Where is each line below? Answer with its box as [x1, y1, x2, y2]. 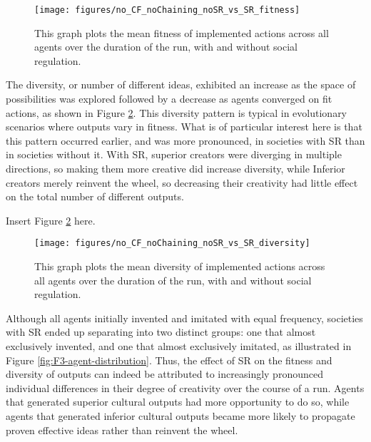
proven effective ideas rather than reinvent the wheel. [6, 422, 238, 437]
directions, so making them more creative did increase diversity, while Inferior [6, 161, 345, 175]
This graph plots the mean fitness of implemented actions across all [34, 25, 329, 40]
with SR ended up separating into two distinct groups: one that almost [6, 324, 316, 339]
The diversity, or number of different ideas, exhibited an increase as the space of [6, 77, 356, 92]
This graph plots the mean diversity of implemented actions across [34, 259, 325, 274]
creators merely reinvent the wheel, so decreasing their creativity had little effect [6, 175, 358, 190]
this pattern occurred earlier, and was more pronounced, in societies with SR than [6, 133, 365, 148]
